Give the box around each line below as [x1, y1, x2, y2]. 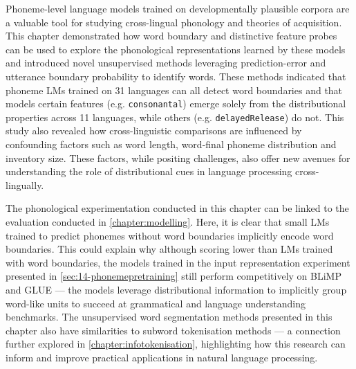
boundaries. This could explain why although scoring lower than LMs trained [6, 242, 333, 256]
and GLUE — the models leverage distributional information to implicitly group [6, 282, 347, 296]
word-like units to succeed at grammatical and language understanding [6, 296, 306, 310]
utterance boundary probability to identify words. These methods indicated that [6, 69, 346, 83]
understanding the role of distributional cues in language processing [6, 164, 292, 179]
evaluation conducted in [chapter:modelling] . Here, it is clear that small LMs [6, 215, 330, 229]
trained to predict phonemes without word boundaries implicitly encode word [6, 228, 334, 242]
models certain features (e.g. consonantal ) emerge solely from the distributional [6, 96, 346, 111]
